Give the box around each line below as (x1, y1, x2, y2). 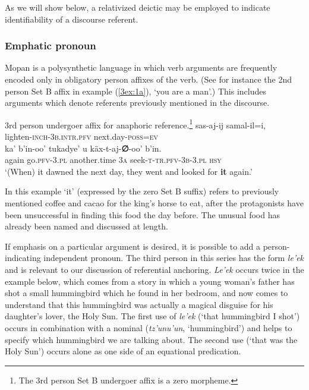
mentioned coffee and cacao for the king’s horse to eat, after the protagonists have (5, 197, 304, 209)
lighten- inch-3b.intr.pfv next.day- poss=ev (5, 130, 158, 143)
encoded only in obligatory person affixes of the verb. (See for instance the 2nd (5, 73, 292, 85)
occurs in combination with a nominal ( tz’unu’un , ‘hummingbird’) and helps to (5, 321, 292, 334)
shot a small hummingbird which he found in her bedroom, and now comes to (5, 287, 288, 299)
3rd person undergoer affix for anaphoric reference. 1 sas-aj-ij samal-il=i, (5, 117, 266, 131)
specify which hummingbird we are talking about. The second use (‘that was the (5, 333, 298, 345)
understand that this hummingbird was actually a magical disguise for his (5, 298, 273, 310)
